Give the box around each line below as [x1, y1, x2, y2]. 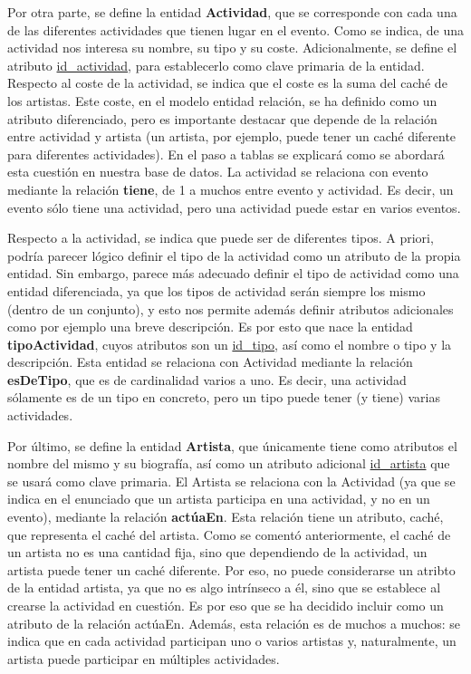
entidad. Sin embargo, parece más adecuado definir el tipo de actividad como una [7, 264, 459, 283]
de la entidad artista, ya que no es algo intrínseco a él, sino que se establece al [7, 578, 441, 597]
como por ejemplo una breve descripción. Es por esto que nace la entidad [7, 317, 413, 336]
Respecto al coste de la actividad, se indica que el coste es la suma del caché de [7, 73, 447, 92]
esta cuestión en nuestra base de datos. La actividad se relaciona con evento [7, 162, 428, 181]
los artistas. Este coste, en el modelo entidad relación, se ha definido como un [7, 91, 437, 110]
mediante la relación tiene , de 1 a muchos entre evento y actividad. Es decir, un [7, 179, 454, 198]
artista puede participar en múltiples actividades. [7, 649, 280, 668]
